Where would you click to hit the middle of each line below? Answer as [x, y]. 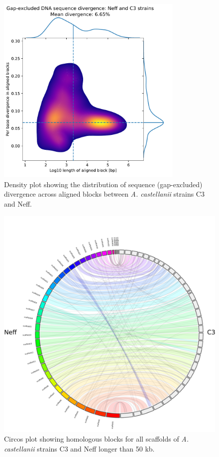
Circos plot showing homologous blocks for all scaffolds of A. [97, 439]
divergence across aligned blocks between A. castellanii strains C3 [104, 194]
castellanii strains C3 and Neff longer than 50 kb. [79, 448]
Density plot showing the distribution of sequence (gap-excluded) [103, 184]
